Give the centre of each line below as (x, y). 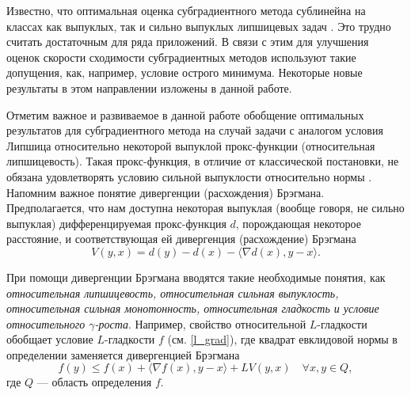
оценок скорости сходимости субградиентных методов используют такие (181, 57)
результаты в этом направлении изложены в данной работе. (149, 87)
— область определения (94, 382)
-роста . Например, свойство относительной (200, 323)
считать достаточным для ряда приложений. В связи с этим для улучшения (188, 42)
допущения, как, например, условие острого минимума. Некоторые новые (185, 72)
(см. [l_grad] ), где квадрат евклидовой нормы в (282, 339)
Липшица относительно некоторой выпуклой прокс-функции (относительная (191, 145)
